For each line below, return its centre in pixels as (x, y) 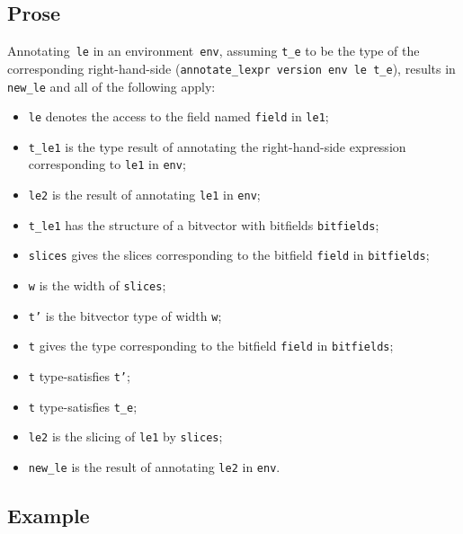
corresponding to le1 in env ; (107, 164)
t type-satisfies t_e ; (83, 406)
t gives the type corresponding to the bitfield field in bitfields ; (211, 346)
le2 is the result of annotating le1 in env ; (144, 195)
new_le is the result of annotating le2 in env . (154, 467)
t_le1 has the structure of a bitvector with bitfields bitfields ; (204, 224)
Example (49, 516)
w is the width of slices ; (97, 285)
